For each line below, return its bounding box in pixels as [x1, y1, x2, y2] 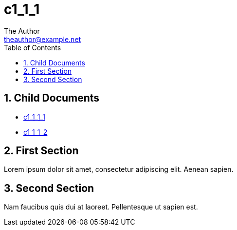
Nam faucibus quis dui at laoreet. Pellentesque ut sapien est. [4, 203, 198, 211]
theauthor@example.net [4, 35, 81, 43]
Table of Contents [4, 43, 61, 52]
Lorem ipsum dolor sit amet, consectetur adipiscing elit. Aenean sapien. [4, 165, 234, 174]
